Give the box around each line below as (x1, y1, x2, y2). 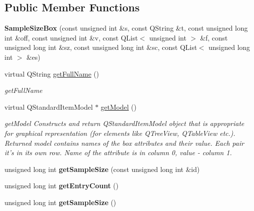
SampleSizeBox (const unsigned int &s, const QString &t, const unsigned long (4, 23, 248, 33)
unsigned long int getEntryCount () (4, 180, 119, 191)
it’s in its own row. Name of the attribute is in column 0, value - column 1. (4, 147, 232, 158)
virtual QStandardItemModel (4, 101, 93, 112)
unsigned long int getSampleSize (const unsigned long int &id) (4, 164, 200, 174)
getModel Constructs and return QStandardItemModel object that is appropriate (4, 118, 245, 128)
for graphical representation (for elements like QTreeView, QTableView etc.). (4, 127, 236, 138)
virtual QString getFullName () (4, 68, 99, 79)
